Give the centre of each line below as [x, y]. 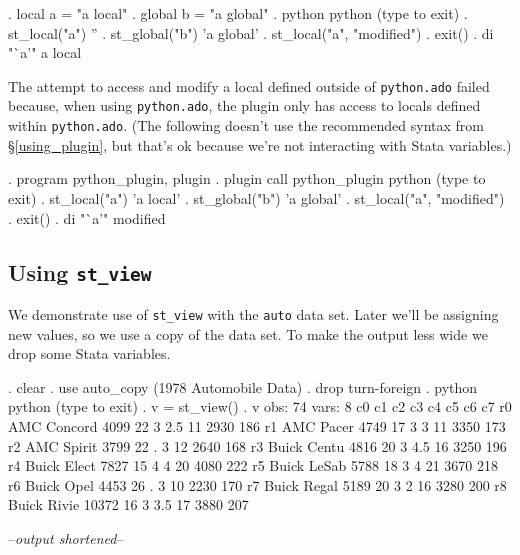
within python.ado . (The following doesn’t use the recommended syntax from [246, 125]
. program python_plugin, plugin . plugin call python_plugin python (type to [247, 178]
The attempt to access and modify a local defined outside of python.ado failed [249, 85]
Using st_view [80, 271]
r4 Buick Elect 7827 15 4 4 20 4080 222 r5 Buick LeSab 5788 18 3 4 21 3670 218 [253, 465]
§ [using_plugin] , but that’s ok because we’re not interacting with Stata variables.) [260, 144]
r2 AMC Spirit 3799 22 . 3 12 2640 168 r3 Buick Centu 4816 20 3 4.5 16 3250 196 [257, 445]
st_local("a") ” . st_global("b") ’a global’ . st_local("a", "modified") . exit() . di [251, 32]
